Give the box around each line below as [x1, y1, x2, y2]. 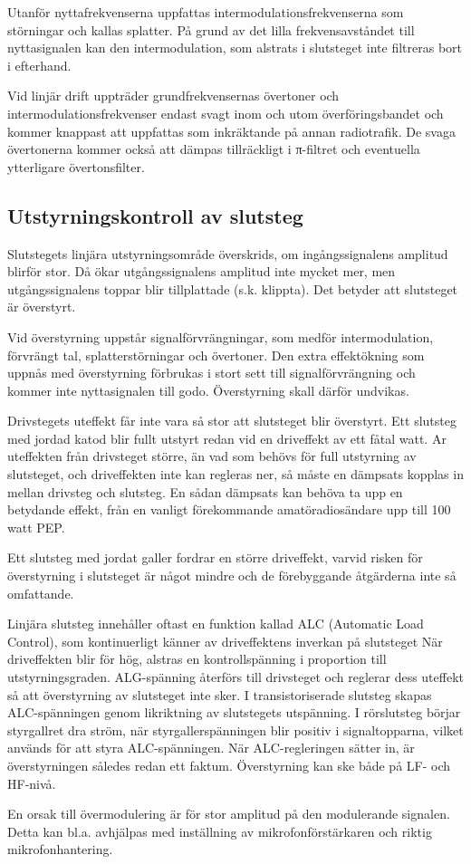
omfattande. [7, 583, 74, 602]
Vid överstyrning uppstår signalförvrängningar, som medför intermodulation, [7, 327, 434, 346]
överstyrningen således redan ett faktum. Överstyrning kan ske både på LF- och [7, 755, 451, 774]
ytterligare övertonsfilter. [7, 157, 145, 176]
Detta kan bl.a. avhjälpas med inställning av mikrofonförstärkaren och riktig [7, 821, 432, 840]
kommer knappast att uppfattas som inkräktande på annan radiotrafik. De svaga [7, 121, 456, 140]
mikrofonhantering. [7, 840, 113, 859]
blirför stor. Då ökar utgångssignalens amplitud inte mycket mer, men [7, 262, 396, 281]
